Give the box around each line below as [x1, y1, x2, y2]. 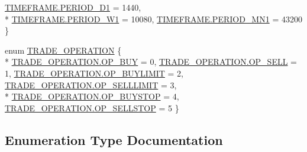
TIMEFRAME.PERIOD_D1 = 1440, [5, 1, 141, 13]
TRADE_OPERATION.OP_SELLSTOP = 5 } [5, 101, 179, 114]
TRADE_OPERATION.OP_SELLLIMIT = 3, [5, 78, 177, 91]
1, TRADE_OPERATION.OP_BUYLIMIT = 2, [5, 67, 184, 79]
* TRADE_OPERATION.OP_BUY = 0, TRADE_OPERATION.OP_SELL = [5, 55, 297, 68]
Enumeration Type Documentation [5, 130, 223, 148]
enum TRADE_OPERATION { [5, 44, 122, 56]
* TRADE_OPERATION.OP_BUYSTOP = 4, [5, 90, 179, 103]
